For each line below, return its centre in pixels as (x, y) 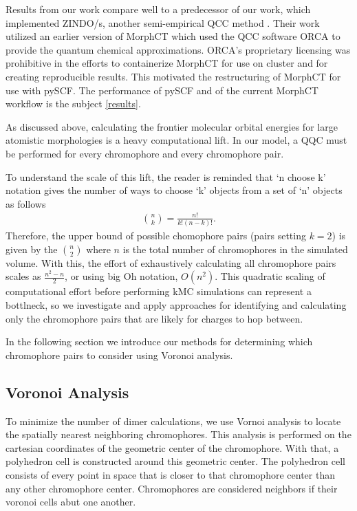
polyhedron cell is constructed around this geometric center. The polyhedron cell (175, 461)
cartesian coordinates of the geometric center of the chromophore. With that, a (172, 447)
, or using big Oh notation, (121, 276)
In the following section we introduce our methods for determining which (159, 341)
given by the (32, 249)
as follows (26, 203)
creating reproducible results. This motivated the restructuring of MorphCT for (173, 76)
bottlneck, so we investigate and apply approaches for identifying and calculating (176, 304)
